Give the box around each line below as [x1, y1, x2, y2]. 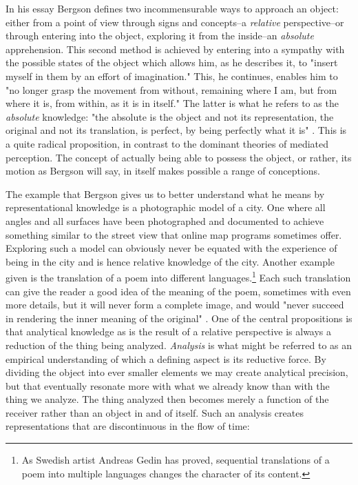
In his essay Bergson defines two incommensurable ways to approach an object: [6, 1, 339, 15]
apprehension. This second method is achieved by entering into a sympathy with [6, 41, 345, 56]
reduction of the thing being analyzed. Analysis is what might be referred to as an [6, 337, 352, 352]
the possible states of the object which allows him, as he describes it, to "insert [6, 55, 338, 70]
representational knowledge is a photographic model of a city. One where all [6, 200, 326, 215]
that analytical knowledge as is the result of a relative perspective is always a [6, 324, 332, 339]
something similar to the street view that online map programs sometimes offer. [6, 227, 342, 241]
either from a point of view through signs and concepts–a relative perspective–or [6, 14, 344, 29]
